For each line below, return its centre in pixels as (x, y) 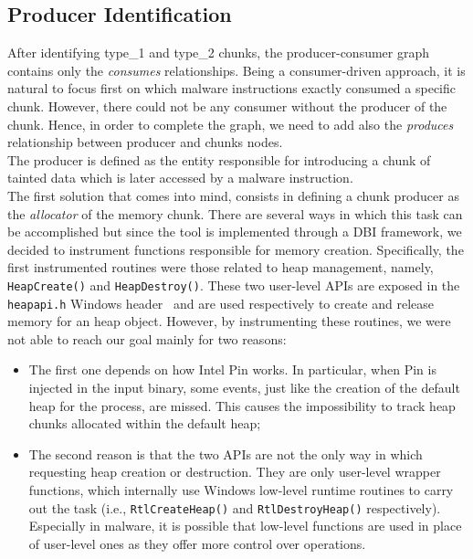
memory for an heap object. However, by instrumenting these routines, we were (229, 321)
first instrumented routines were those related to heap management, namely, (221, 267)
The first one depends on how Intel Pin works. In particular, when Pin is (232, 369)
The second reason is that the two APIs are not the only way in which (226, 454)
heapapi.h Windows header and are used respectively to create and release (221, 303)
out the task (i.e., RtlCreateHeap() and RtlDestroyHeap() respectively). (235, 507)
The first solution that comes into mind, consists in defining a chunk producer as (233, 195)
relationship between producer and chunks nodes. (145, 142)
